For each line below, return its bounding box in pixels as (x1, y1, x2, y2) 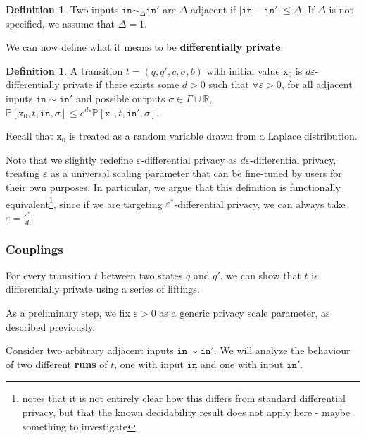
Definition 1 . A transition (6, 63, 123, 78)
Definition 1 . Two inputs (6, 2, 119, 16)
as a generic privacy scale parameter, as (159, 305, 330, 320)
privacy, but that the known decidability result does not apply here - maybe (22, 405, 351, 420)
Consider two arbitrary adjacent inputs (6, 343, 174, 358)
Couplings (6, 240, 63, 257)
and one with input (201, 356, 284, 371)
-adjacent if (187, 2, 236, 16)
